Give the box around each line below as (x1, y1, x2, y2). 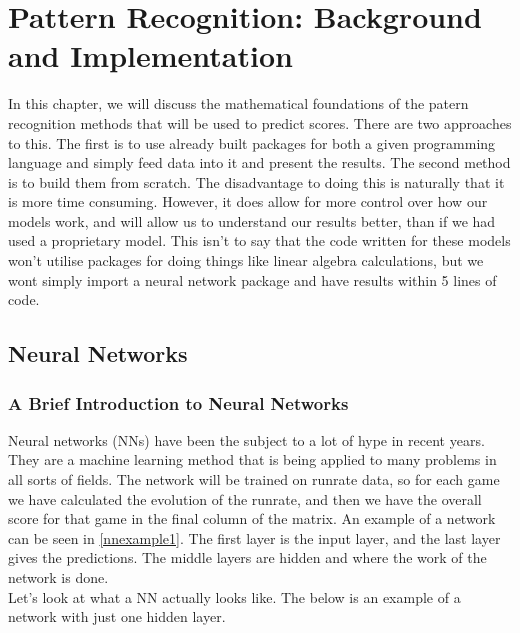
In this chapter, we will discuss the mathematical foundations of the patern (8, 93, 469, 114)
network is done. (8, 567, 109, 587)
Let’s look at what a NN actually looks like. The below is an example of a (8, 586, 461, 607)
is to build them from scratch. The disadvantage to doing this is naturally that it (8, 171, 505, 192)
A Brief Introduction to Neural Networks (8, 390, 349, 415)
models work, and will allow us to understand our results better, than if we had (8, 210, 496, 231)
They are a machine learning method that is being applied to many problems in (8, 449, 497, 470)
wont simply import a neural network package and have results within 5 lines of (8, 269, 497, 290)
